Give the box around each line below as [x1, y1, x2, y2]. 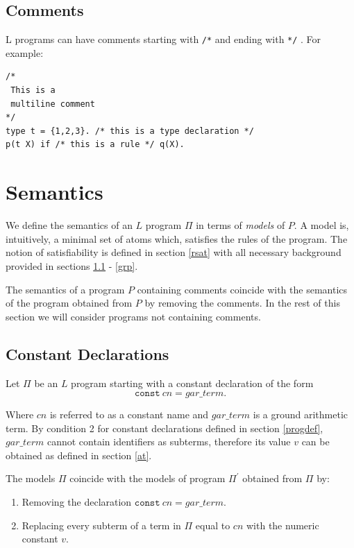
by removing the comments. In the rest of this [144, 296, 340, 310]
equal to [195, 517, 230, 532]
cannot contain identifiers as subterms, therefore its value [47, 434, 291, 449]
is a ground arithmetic [253, 407, 348, 422]
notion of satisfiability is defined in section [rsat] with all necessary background [6, 245, 342, 259]
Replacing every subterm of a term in [22, 517, 181, 532]
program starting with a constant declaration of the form [71, 375, 314, 390]
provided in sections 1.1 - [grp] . [6, 258, 138, 273]
